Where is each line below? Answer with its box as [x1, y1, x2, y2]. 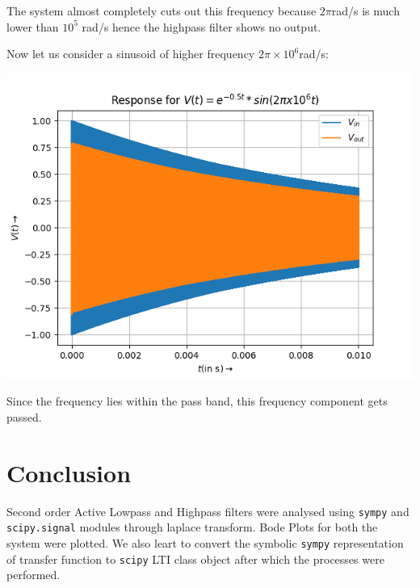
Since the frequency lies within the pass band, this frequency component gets [6, 393, 388, 409]
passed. [6, 408, 42, 425]
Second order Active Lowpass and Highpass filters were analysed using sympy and [6, 502, 409, 519]
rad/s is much [331, 2, 400, 19]
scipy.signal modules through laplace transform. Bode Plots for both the [6, 519, 378, 535]
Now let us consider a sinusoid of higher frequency [6, 45, 255, 62]
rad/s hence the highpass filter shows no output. [82, 18, 321, 35]
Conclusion [6, 456, 132, 489]
